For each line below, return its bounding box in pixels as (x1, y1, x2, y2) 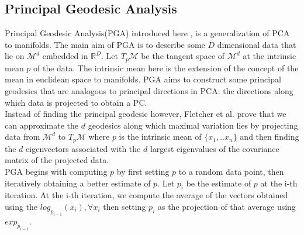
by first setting (116, 165, 170, 178)
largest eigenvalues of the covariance (150, 142, 279, 154)
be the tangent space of (141, 50, 225, 62)
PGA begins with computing (5, 165, 108, 178)
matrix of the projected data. (5, 154, 109, 166)
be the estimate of (186, 177, 251, 189)
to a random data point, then (178, 165, 284, 178)
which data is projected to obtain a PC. (5, 96, 147, 108)
